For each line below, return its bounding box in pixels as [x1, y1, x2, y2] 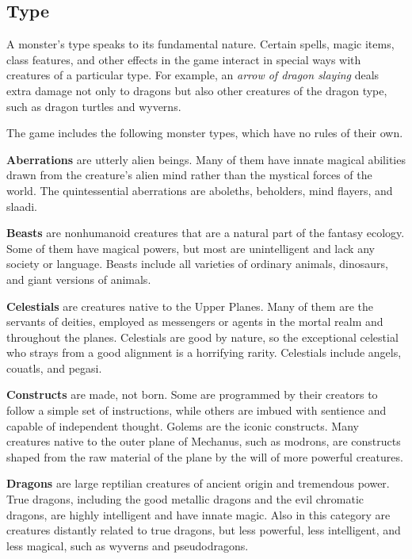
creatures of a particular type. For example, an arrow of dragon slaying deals [6, 67, 380, 83]
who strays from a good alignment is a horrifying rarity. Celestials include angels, [6, 344, 402, 361]
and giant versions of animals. [6, 270, 151, 287]
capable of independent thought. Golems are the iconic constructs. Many [6, 417, 359, 434]
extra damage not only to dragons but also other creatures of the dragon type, [6, 82, 387, 98]
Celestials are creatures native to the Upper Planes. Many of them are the [6, 297, 374, 314]
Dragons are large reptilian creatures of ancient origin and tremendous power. [6, 475, 390, 492]
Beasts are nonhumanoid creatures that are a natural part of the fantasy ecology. [6, 224, 405, 241]
